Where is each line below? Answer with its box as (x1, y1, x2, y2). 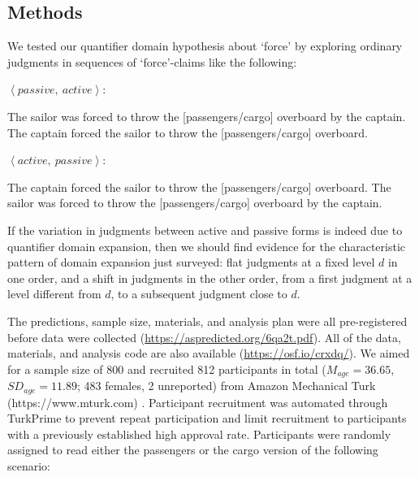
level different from (7, 285, 102, 302)
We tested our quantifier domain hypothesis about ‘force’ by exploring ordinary (7, 37, 403, 54)
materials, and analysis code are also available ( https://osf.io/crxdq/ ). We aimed (7, 345, 410, 362)
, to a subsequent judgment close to (110, 285, 287, 302)
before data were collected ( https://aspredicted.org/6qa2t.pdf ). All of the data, (7, 328, 401, 345)
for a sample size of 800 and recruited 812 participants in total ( (7, 360, 326, 377)
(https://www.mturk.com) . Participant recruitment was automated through (7, 393, 388, 410)
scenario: (7, 457, 51, 474)
